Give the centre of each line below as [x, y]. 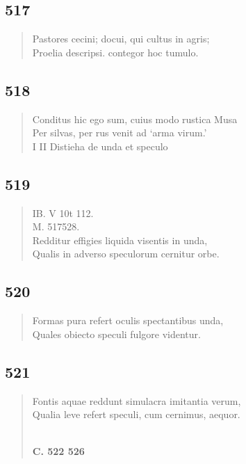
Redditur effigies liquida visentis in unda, [120, 240]
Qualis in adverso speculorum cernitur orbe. [126, 254]
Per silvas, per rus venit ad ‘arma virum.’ [120, 133]
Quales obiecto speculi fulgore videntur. [116, 334]
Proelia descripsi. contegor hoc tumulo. [115, 52]
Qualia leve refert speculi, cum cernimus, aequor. [136, 414]
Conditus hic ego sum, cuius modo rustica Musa [135, 119]
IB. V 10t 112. [63, 213]
